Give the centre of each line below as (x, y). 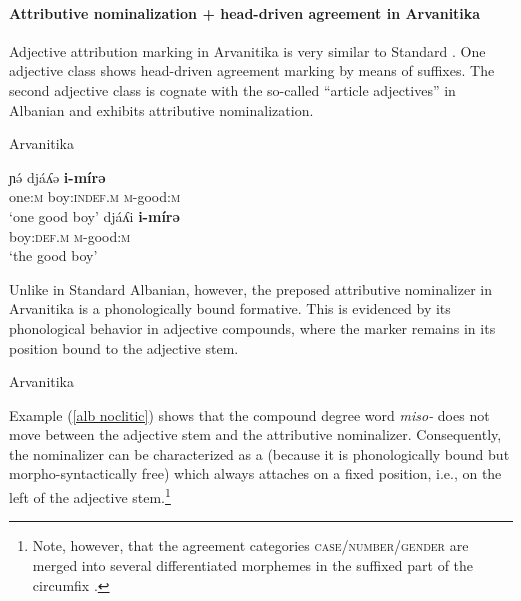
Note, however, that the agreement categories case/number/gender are (250, 545)
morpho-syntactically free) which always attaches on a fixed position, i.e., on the (255, 473)
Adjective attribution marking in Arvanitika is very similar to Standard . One (247, 50)
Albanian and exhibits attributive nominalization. (161, 109)
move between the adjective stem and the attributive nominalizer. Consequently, (255, 434)
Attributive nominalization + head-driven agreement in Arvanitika (245, 12)
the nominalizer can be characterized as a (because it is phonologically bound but (259, 453)
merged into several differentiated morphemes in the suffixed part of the (253, 564)
